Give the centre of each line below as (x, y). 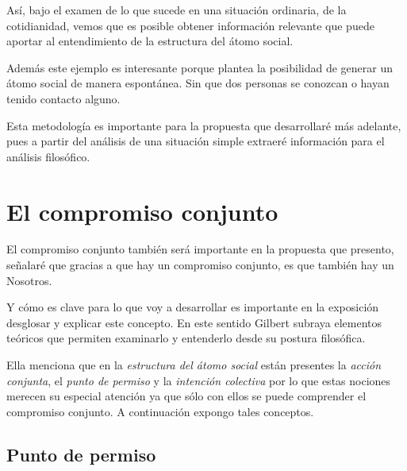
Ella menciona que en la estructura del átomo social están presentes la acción (194, 365)
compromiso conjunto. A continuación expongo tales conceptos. (160, 411)
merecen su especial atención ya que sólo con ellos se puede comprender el (186, 396)
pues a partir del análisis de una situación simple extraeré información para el (196, 141)
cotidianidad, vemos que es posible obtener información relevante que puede (190, 25)
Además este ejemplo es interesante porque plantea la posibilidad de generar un (200, 67)
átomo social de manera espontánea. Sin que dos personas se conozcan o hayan (198, 83)
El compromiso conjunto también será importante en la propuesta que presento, (200, 249)
